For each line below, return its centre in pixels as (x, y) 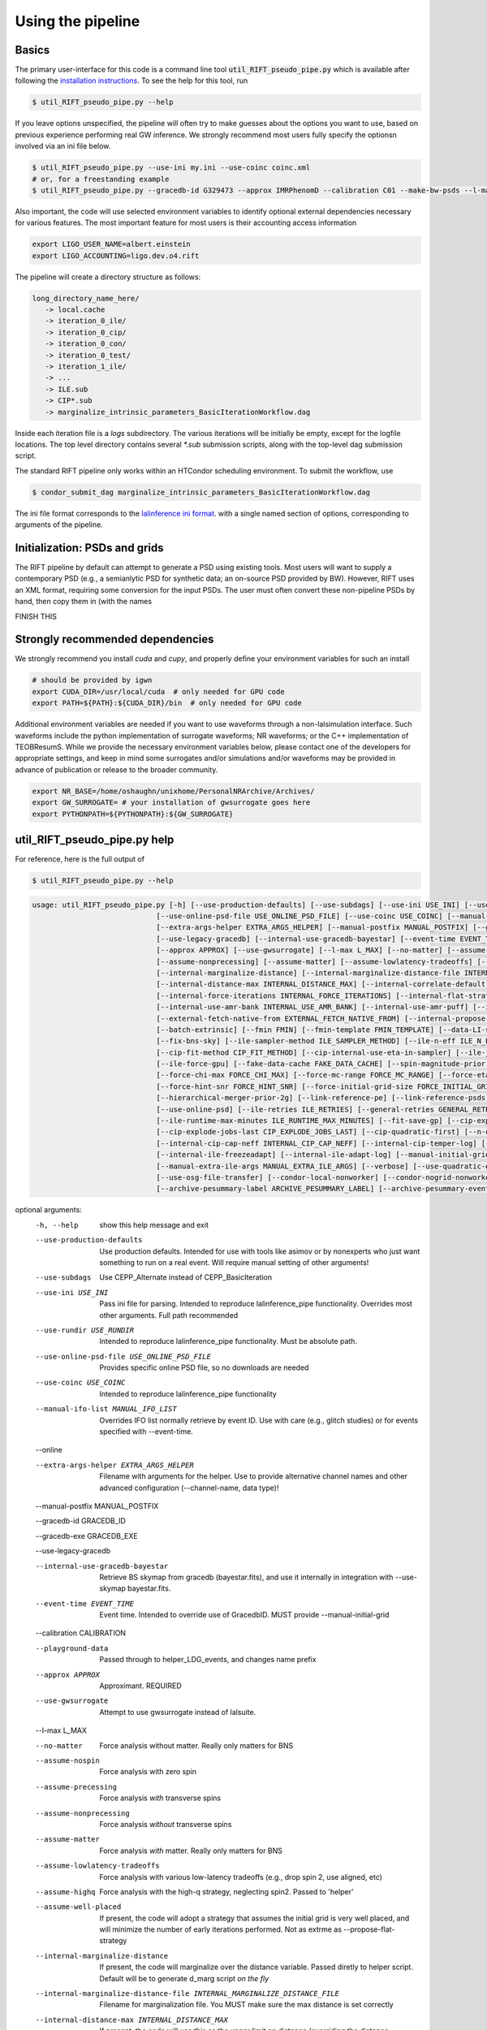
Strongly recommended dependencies (114, 639)
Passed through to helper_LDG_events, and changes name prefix (208, 1660)
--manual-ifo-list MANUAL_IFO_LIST (106, 1409)
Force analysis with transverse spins (160, 1798)
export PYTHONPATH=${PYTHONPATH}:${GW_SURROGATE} (133, 814)
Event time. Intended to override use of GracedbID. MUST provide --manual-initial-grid (244, 1615)
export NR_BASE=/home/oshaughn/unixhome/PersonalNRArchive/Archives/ (173, 791)
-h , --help (57, 1225)
